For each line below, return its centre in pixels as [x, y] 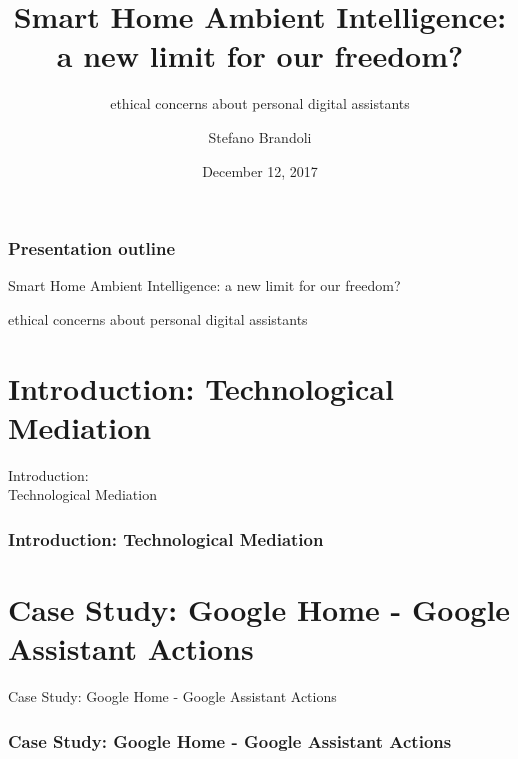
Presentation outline [92, 248]
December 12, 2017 [260, 170]
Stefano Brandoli [260, 136]
